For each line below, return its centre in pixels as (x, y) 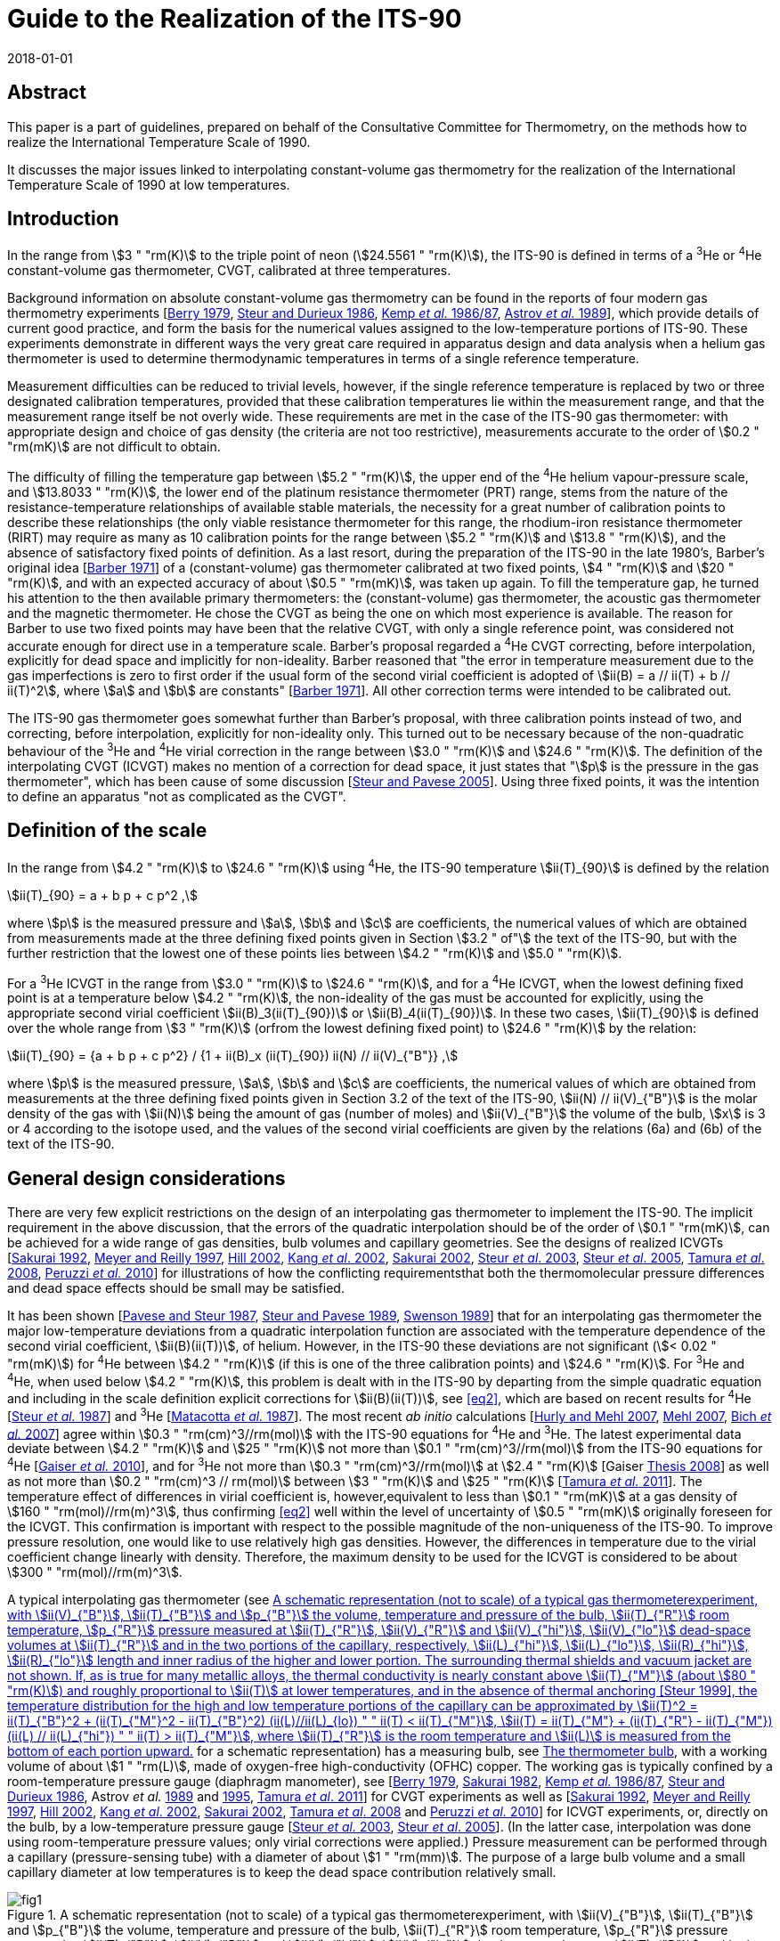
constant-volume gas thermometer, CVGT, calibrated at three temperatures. (229, 271)
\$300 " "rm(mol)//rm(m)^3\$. (95, 1572)
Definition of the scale (107, 831)
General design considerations (146, 1178)
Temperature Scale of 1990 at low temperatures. (149, 184)
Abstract (47, 93)
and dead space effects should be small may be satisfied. (176, 1288)
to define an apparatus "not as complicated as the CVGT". (177, 797)
